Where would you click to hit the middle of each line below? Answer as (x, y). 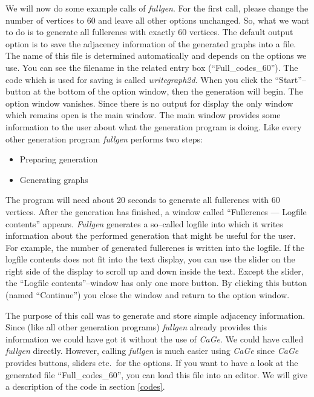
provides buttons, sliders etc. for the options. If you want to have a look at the (152, 363)
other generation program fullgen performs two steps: (104, 138)
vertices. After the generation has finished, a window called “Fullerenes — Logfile (156, 211)
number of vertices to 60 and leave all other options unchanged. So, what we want (158, 20)
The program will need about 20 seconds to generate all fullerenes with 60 (143, 200)
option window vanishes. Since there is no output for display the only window (149, 103)
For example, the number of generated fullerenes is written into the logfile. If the (155, 247)
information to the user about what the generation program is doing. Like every (154, 126)
